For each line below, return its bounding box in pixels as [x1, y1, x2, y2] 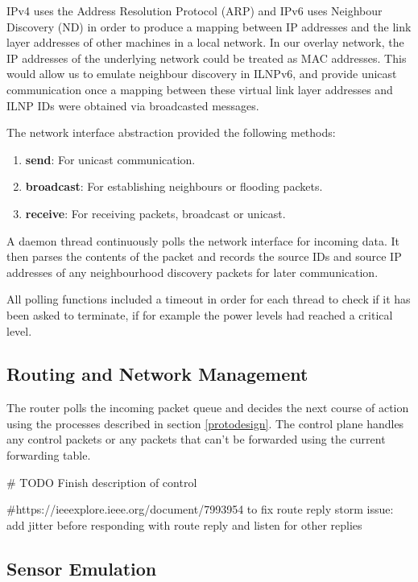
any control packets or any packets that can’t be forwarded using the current [6, 431, 386, 448]
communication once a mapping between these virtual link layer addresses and [6, 80, 393, 97]
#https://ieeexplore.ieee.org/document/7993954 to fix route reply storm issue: [6, 501, 394, 518]
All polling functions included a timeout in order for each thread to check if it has [6, 291, 411, 308]
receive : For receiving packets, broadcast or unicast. [25, 204, 286, 221]
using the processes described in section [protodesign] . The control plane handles [6, 415, 404, 431]
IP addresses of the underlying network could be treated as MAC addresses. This [6, 49, 407, 66]
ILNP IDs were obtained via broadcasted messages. [6, 97, 259, 114]
